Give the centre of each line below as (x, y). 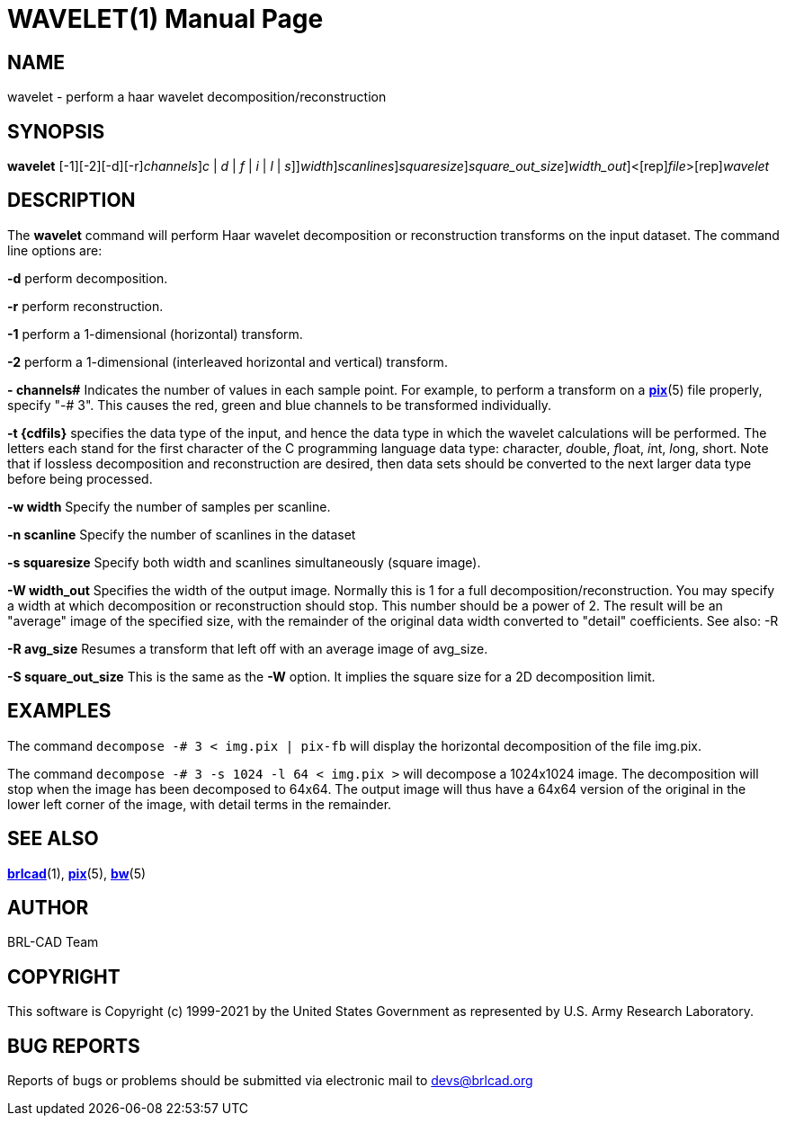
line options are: (55, 250)
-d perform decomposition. (88, 278)
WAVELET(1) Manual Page (165, 19)
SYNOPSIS (56, 131)
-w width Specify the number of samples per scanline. (169, 506)
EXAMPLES (59, 711)
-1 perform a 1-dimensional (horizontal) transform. (155, 334)
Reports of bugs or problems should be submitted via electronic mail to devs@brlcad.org (270, 1081)
